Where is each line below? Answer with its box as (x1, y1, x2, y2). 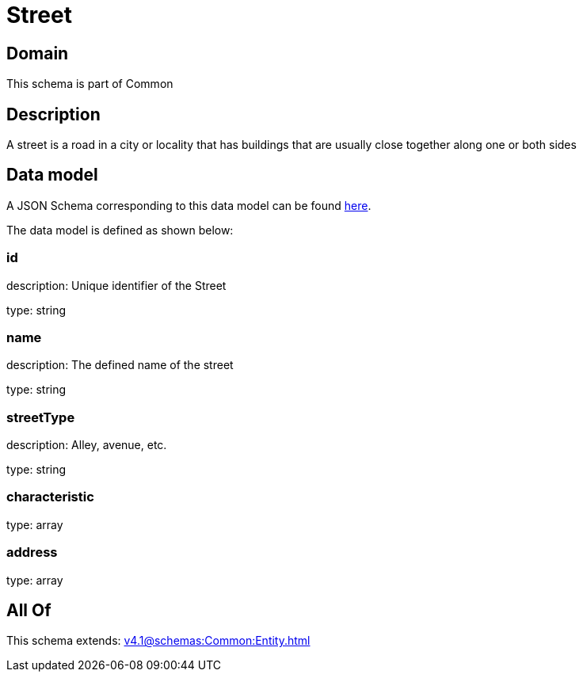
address (6, 544, 58, 561)
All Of (6, 600, 51, 621)
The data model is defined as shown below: (6, 223, 234, 237)
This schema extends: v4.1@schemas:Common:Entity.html (6, 634, 311, 648)
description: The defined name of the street (6, 358, 234, 372)
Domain (6, 43, 69, 63)
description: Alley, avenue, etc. (6, 438, 167, 452)
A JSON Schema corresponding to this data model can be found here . (6, 198, 372, 212)
